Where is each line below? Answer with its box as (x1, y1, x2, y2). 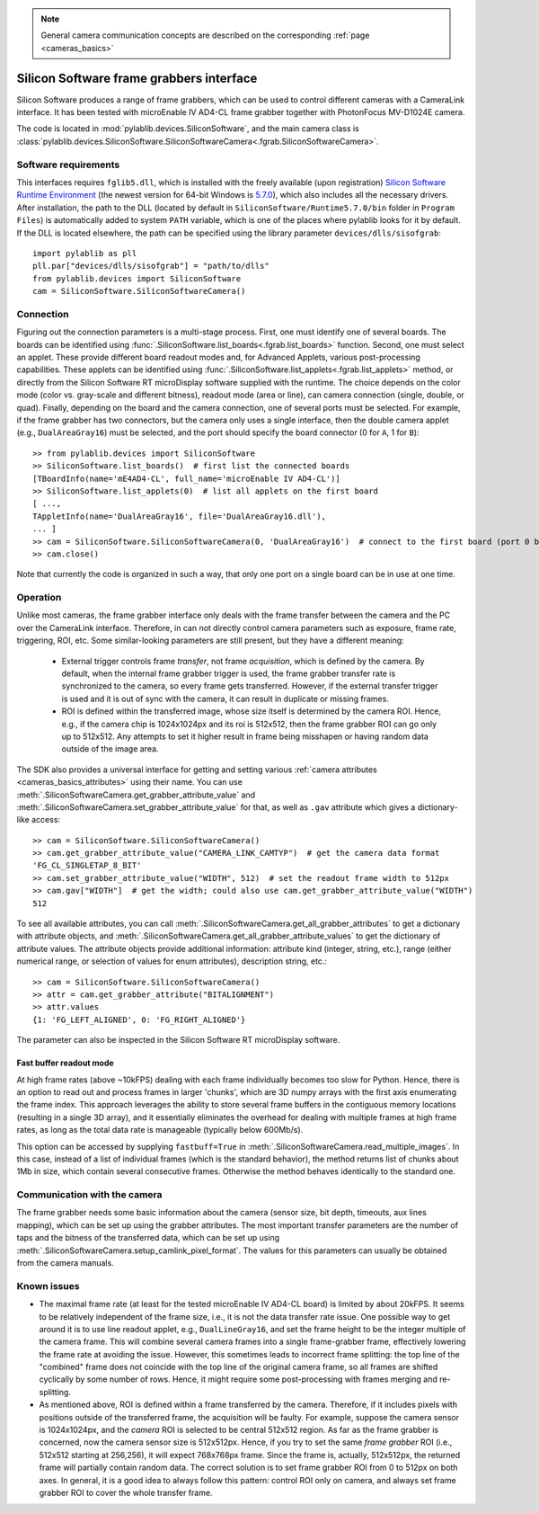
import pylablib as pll (32, 248, 137, 258)
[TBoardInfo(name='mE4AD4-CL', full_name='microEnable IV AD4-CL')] (32, 473, 340, 484)
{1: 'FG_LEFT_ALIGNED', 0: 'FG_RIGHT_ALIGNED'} (32, 1014, 246, 1025)
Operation (16, 592, 62, 604)
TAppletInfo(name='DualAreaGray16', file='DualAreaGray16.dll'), (32, 511, 327, 521)
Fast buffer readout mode (16, 1057, 114, 1069)
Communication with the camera (16, 1188, 163, 1201)
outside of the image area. (61, 743, 159, 754)
